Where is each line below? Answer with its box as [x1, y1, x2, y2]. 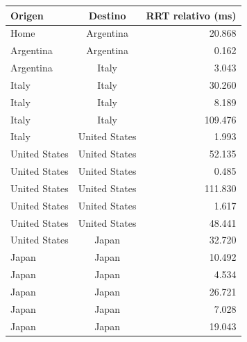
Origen [10, 8, 44, 22]
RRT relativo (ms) [146, 8, 237, 22]
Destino [88, 8, 126, 22]
